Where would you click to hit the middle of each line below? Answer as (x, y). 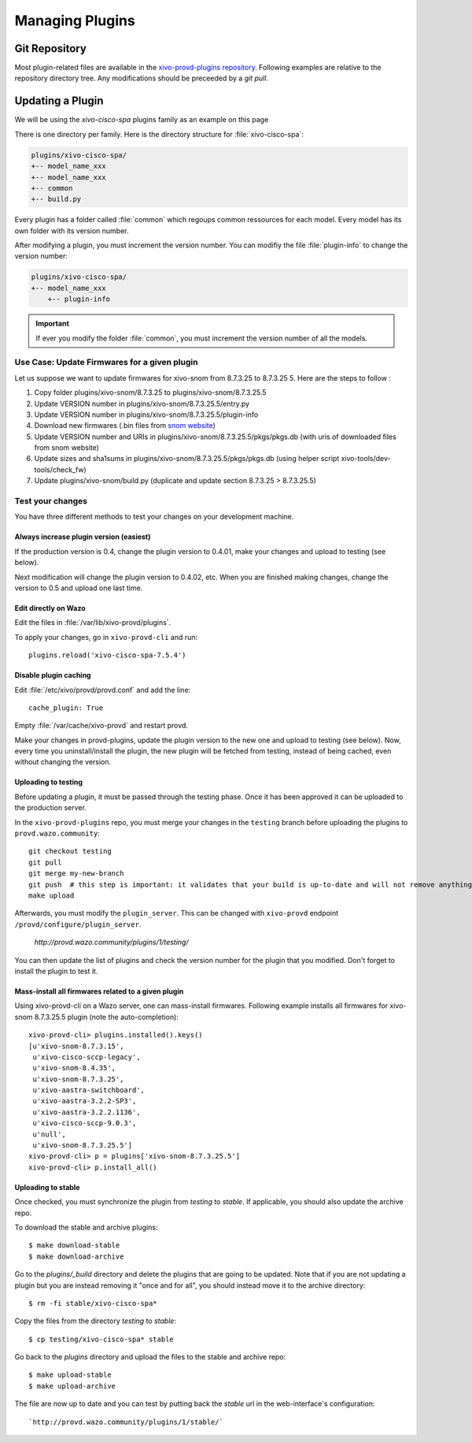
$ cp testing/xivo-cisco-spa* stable (101, 1339)
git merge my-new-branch (76, 874)
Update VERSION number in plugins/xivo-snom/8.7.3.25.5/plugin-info (146, 415)
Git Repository (50, 48)
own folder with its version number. (72, 231)
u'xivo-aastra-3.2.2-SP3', (85, 1101)
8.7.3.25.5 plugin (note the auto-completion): (106, 1017)
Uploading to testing (48, 782)
